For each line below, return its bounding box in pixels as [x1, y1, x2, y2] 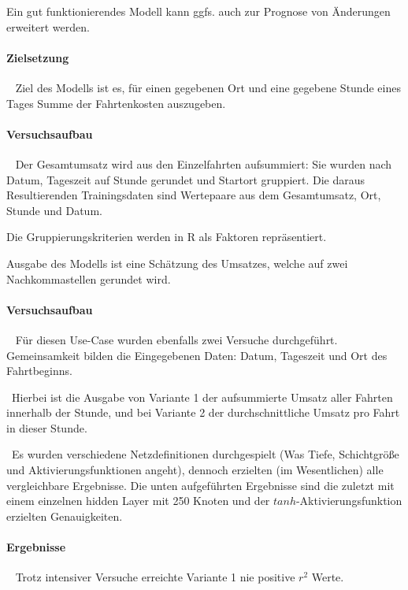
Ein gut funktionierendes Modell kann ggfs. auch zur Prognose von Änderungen [6, 3, 391, 19]
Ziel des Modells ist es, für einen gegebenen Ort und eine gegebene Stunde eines [15, 79, 401, 95]
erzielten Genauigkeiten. [6, 507, 123, 524]
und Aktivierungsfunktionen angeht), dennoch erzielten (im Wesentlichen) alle [6, 462, 384, 478]
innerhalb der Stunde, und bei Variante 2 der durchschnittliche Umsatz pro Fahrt [6, 404, 400, 421]
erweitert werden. [6, 18, 90, 35]
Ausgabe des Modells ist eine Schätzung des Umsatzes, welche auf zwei [6, 254, 348, 271]
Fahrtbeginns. [6, 362, 72, 379]
